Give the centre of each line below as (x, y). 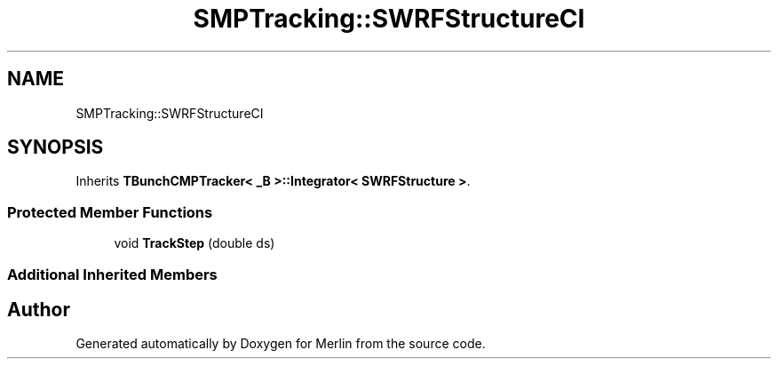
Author (39, 309)
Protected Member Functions (110, 212)
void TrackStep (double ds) (194, 243)
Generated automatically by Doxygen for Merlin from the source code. (281, 344)
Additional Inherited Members (112, 274)
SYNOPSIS (56, 147)
